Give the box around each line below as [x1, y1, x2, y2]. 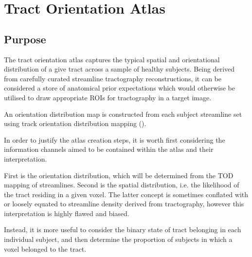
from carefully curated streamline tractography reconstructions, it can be [4, 73, 222, 83]
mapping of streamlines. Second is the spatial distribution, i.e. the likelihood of [4, 180, 239, 190]
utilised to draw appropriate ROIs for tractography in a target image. [4, 92, 212, 102]
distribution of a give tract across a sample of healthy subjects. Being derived [4, 64, 235, 74]
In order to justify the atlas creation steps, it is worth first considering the [4, 134, 225, 145]
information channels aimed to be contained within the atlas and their [4, 144, 214, 154]
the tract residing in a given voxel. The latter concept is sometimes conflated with [4, 189, 249, 199]
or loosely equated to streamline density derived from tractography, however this [4, 199, 244, 209]
